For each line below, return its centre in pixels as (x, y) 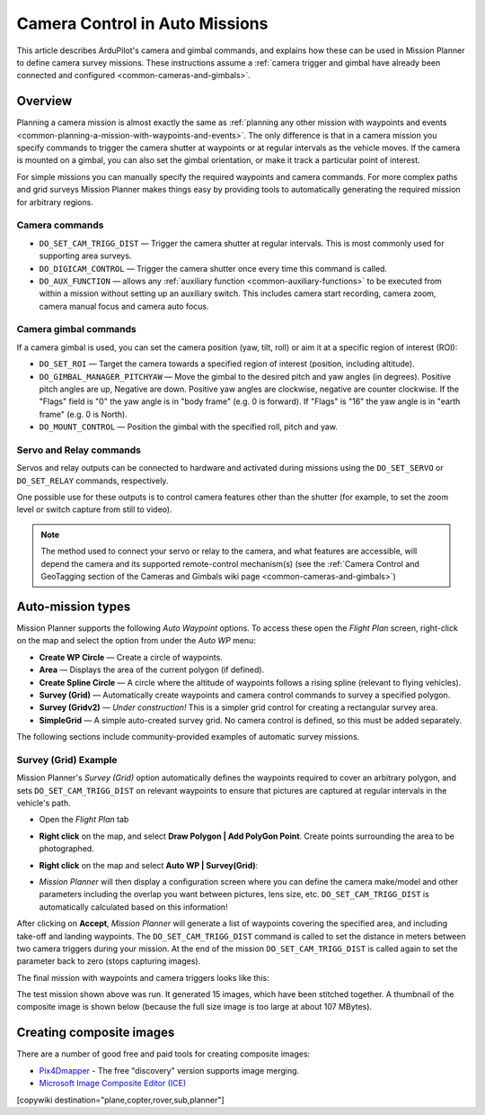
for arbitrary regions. (55, 202)
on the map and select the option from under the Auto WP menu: (136, 641)
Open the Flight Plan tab (84, 820)
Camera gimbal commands (76, 329)
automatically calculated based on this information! (133, 907)
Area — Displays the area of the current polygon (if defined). (152, 670)
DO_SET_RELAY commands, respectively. (93, 481)
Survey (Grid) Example (67, 760)
